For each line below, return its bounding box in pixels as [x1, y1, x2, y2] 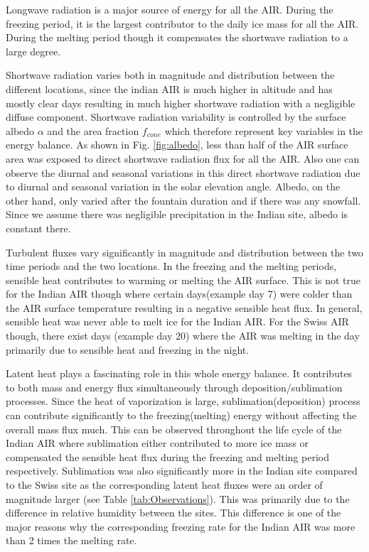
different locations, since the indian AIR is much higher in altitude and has [6, 81, 333, 96]
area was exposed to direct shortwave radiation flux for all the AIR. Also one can [6, 151, 360, 166]
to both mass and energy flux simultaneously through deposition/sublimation [6, 379, 343, 394]
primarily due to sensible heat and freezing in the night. [6, 342, 250, 357]
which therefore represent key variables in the [164, 123, 363, 138]
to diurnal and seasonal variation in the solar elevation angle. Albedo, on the [6, 179, 341, 194]
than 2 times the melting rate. [6, 533, 137, 548]
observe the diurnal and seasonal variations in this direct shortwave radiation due [6, 165, 360, 180]
